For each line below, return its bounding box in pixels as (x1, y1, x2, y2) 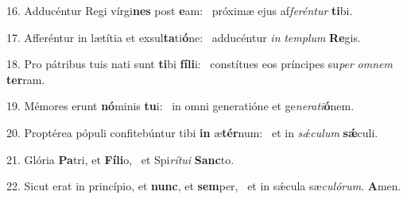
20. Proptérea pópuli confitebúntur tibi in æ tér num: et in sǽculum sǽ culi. (6, 124, 378, 140)
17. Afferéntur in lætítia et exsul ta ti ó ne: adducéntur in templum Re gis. (6, 29, 361, 45)
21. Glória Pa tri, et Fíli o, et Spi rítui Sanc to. (6, 151, 235, 167)
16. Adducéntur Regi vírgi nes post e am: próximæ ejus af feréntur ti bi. (6, 2, 353, 18)
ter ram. (6, 71, 45, 87)
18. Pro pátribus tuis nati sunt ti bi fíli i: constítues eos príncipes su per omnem (6, 55, 393, 72)
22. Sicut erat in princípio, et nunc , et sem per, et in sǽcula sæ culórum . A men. (6, 178, 401, 194)
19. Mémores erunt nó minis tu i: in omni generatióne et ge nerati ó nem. (6, 98, 355, 114)
